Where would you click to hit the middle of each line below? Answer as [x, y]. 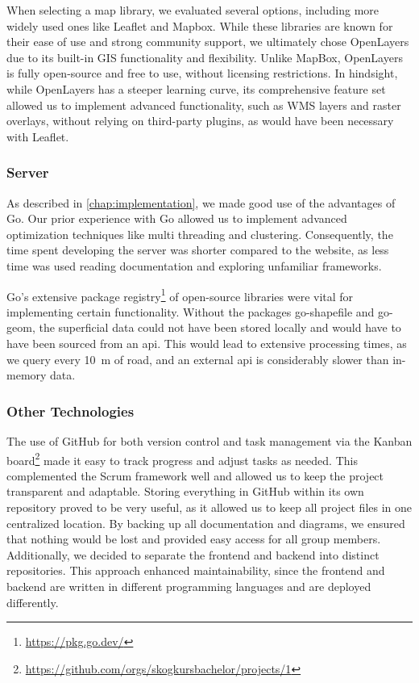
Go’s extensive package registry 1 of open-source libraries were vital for [180, 295]
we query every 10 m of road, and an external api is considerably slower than [198, 359]
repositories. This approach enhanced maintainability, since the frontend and [196, 570]
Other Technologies [71, 411]
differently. [33, 602]
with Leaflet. [38, 136]
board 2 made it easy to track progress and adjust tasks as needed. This [182, 459]
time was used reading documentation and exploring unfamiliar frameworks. [194, 265]
